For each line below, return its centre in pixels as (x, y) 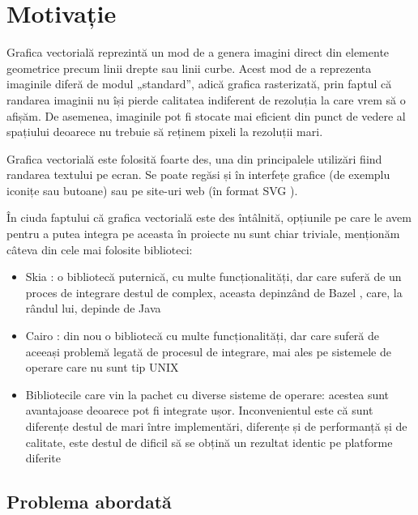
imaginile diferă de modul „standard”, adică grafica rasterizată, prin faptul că (199, 84)
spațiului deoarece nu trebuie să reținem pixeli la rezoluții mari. (165, 132)
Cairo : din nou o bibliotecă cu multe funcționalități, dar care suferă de (203, 336)
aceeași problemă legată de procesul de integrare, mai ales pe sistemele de (208, 351)
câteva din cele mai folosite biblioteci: (100, 249)
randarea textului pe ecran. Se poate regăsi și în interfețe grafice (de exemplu (198, 175)
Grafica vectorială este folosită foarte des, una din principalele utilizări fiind (194, 158)
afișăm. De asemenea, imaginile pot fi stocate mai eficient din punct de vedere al (206, 115)
